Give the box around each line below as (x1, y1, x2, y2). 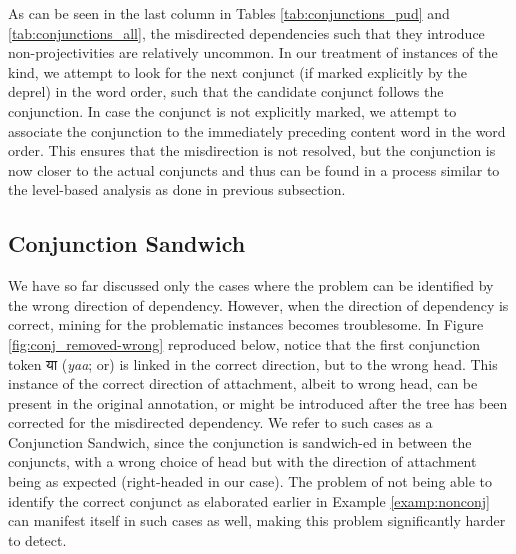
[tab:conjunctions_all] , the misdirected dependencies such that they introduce (8, 22, 485, 43)
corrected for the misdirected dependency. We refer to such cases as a (8, 412, 433, 433)
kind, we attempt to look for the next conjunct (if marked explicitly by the (8, 61, 467, 82)
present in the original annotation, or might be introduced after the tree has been (8, 392, 508, 413)
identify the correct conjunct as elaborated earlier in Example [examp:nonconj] (8, 490, 490, 511)
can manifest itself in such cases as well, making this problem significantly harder (8, 510, 506, 531)
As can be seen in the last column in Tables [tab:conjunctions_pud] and (8, 3, 450, 23)
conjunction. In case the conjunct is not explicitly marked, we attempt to (8, 100, 457, 121)
